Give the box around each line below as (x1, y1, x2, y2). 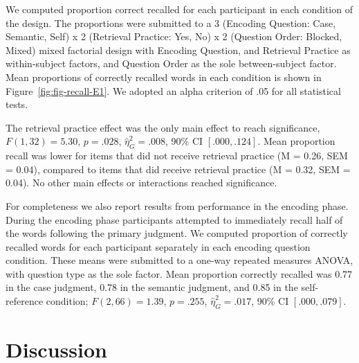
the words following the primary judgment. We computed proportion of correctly (6, 226, 348, 240)
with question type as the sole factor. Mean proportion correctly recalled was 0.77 (6, 266, 353, 281)
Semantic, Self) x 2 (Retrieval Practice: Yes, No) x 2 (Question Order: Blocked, (6, 29, 342, 44)
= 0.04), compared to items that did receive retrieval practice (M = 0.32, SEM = (6, 161, 351, 176)
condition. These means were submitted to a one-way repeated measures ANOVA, (6, 253, 353, 267)
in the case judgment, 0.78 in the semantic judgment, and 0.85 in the (6, 280, 298, 294)
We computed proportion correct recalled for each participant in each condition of (6, 2, 353, 16)
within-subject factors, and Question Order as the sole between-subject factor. (6, 56, 337, 71)
